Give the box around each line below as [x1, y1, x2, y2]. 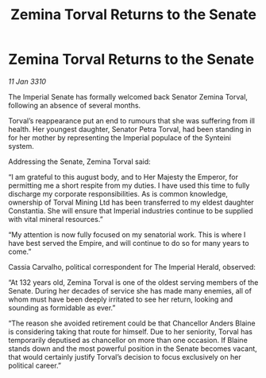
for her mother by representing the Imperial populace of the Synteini [8, 133, 232, 142]
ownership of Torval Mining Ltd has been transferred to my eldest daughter [8, 197, 254, 207]
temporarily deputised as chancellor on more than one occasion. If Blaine [8, 335, 248, 345]
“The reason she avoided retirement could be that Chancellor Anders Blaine [8, 318, 256, 328]
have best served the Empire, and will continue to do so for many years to [8, 238, 249, 247]
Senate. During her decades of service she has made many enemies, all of [8, 286, 253, 295]
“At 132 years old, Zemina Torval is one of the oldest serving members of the [8, 277, 259, 287]
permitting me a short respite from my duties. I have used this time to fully [8, 181, 250, 190]
